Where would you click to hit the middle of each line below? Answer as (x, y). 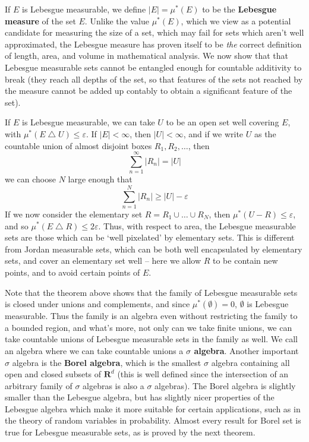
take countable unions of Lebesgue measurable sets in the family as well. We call (151, 339)
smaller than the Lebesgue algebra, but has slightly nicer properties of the (140, 397)
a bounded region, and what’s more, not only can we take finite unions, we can (149, 327)
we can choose (30, 179)
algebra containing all (250, 362)
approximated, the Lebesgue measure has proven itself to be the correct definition (153, 44)
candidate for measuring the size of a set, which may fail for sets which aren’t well (154, 32)
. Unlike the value (117, 20)
